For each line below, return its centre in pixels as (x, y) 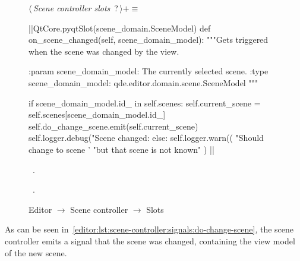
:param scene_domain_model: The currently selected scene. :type (149, 71)
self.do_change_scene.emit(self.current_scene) (113, 126)
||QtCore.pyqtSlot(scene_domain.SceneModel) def (120, 28)
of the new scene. (36, 252)
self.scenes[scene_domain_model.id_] (97, 114)
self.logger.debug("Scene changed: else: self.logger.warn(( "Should (146, 138)
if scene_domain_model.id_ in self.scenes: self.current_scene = (145, 103)
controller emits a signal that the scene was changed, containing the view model (150, 240)
